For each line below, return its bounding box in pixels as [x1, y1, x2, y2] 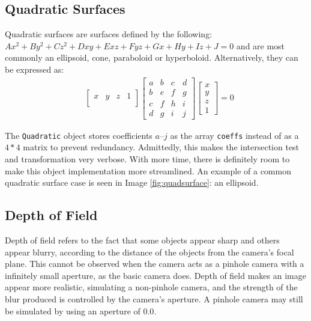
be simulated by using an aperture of [5, 304, 140, 317]
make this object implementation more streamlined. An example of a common [5, 164, 291, 177]
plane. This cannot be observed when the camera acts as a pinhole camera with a [5, 257, 304, 270]
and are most [236, 39, 285, 52]
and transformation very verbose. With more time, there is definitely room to [5, 152, 290, 165]
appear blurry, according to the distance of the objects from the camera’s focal [5, 245, 294, 258]
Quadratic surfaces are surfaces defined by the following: [5, 28, 213, 40]
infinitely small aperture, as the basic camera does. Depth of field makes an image [5, 269, 306, 281]
